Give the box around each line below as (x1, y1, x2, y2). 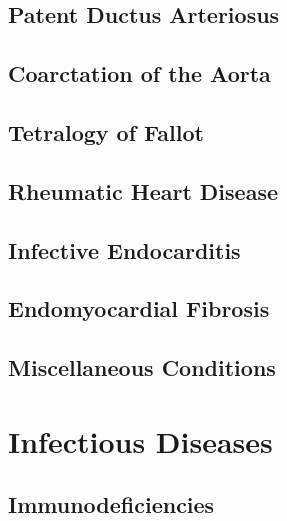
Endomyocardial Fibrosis (8, 293, 270, 324)
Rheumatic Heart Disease (8, 175, 278, 206)
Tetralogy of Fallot (8, 116, 204, 147)
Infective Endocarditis (8, 234, 241, 265)
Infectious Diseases (8, 420, 273, 461)
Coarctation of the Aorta (8, 58, 271, 89)
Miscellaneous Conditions (8, 352, 276, 383)
